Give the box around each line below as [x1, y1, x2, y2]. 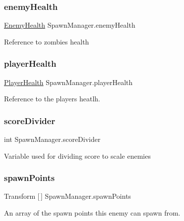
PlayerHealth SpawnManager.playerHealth [4, 77, 133, 87]
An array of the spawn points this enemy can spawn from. [4, 208, 181, 218]
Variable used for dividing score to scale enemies [4, 150, 151, 161]
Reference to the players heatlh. [4, 93, 100, 104]
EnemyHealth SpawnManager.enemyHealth [4, 20, 135, 30]
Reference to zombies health [4, 36, 89, 46]
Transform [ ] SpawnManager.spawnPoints [4, 191, 131, 201]
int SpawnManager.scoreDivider [4, 134, 101, 144]
